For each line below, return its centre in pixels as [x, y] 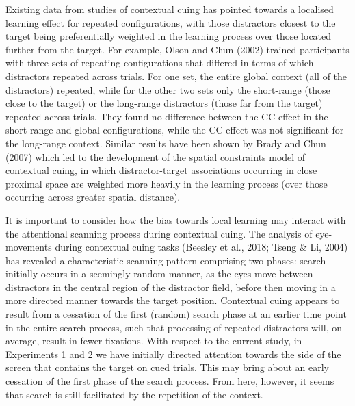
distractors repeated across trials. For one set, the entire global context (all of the [176, 76]
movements [29, 247]
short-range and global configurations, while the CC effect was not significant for [175, 130]
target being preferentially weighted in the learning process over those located [169, 36]
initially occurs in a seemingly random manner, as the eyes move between [159, 274]
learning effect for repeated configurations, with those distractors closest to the [171, 22]
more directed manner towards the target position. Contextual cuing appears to [173, 300]
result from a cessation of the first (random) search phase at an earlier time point [176, 314]
